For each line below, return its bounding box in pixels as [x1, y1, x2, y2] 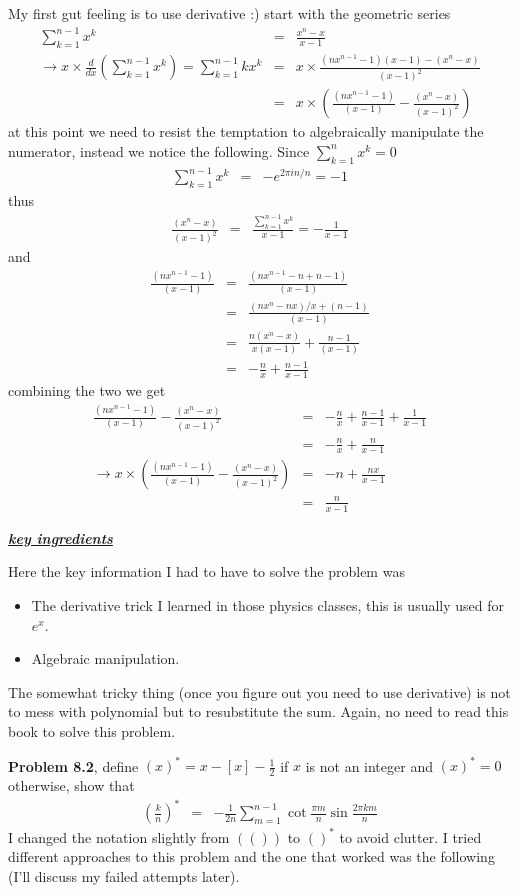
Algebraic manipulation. [31, 648, 180, 669]
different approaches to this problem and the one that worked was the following [8, 846, 495, 867]
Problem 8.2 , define [8, 755, 139, 776]
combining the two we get [8, 380, 166, 401]
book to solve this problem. [8, 720, 176, 741]
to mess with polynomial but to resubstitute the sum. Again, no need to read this [8, 701, 509, 722]
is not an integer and [305, 755, 433, 776]
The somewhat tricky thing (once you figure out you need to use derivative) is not [8, 681, 511, 702]
